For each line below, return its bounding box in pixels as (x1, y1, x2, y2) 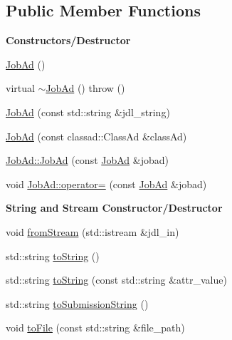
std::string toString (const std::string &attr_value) (6, 272, 227, 287)
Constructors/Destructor (6, 33, 131, 48)
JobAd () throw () (46, 81, 125, 96)
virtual (6, 81, 35, 96)
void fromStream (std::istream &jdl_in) (6, 224, 179, 239)
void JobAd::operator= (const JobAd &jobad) (6, 176, 207, 191)
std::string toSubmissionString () (6, 296, 149, 311)
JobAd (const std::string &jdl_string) (6, 104, 170, 119)
